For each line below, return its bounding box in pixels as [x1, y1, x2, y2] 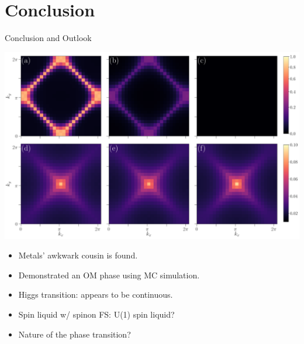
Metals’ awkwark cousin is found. [18, 249, 138, 261]
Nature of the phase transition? [18, 328, 131, 340]
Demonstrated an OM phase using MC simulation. [18, 268, 200, 281]
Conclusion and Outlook [5, 32, 92, 44]
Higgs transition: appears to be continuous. [18, 288, 173, 301]
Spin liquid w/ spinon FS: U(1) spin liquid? [18, 308, 175, 321]
